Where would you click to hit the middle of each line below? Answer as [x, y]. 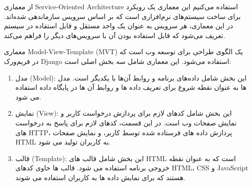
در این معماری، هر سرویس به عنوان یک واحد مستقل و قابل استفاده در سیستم [118, 26]
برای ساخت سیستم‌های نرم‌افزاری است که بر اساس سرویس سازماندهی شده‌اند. [122, 16]
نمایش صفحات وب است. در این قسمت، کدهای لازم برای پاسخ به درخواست [126, 122]
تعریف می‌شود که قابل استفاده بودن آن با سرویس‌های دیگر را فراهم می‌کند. [115, 35]
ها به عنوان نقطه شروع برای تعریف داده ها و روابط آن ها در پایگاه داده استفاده [131, 87]
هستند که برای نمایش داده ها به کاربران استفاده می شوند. [100, 177]
